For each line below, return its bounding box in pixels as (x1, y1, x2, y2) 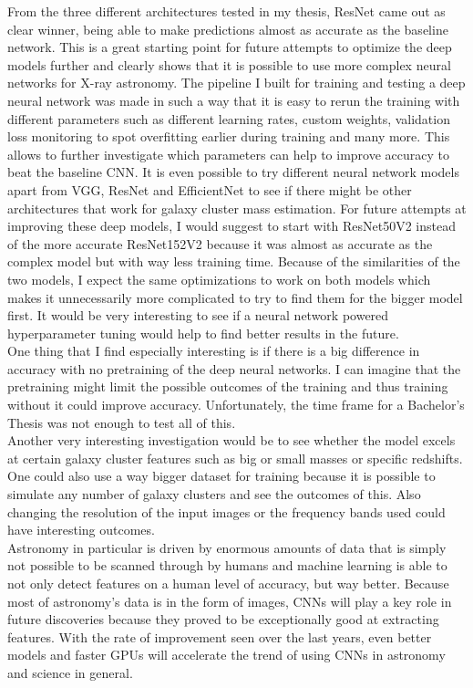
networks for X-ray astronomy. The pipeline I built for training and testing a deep (7, 73, 466, 92)
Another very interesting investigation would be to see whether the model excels (7, 431, 456, 450)
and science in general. (7, 662, 133, 682)
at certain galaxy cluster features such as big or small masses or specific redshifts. (7, 448, 463, 467)
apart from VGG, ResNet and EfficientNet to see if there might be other (7, 180, 412, 199)
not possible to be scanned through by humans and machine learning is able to (7, 556, 447, 575)
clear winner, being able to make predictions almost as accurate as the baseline (7, 19, 448, 38)
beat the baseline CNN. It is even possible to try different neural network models (7, 162, 459, 182)
